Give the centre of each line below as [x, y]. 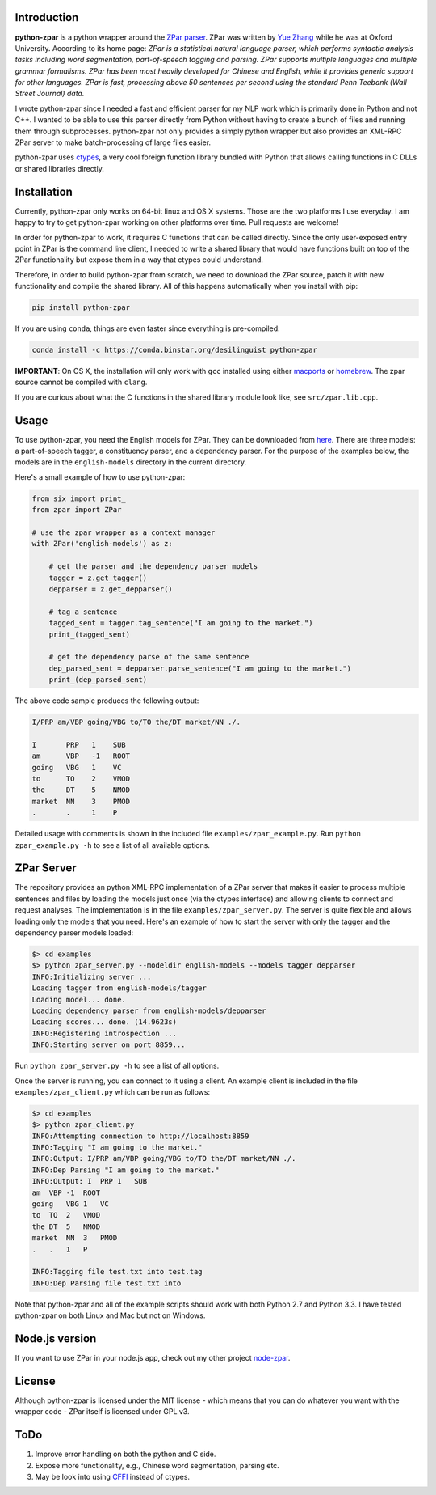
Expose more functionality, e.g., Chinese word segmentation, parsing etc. [157, 1465]
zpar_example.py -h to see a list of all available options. [112, 845]
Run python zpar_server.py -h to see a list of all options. [117, 1066]
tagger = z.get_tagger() [98, 578]
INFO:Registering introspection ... [105, 1033]
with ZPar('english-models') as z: [102, 544]
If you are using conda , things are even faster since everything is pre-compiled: [147, 328]
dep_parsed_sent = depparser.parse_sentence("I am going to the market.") [200, 668]
